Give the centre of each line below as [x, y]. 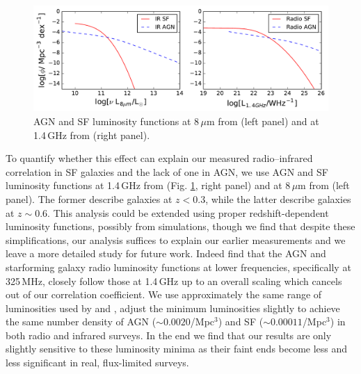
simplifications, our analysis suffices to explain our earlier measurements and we [176, 239]
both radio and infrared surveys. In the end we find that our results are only [169, 335]
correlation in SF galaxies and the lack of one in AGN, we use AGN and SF [167, 171]
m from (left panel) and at [263, 121]
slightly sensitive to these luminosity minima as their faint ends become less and [177, 349]
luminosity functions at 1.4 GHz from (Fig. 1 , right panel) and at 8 [148, 185]
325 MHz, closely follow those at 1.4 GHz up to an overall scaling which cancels [174, 280]
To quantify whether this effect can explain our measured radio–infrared [159, 158]
